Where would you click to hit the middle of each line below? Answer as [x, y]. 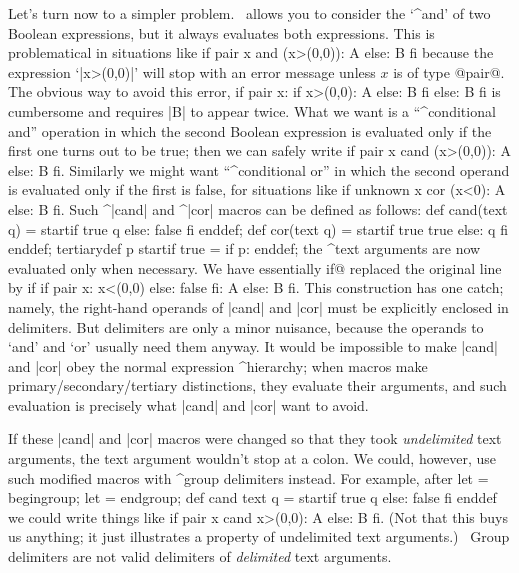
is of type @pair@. [449, 71]
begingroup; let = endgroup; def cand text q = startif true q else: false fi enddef [252, 497]
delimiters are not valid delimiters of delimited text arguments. [200, 556]
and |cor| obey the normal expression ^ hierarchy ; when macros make [218, 365]
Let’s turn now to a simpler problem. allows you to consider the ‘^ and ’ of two [249, 13]
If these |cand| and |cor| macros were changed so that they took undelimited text [255, 438]
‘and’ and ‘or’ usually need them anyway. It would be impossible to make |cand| [253, 346]
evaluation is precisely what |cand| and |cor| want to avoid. [188, 404]
